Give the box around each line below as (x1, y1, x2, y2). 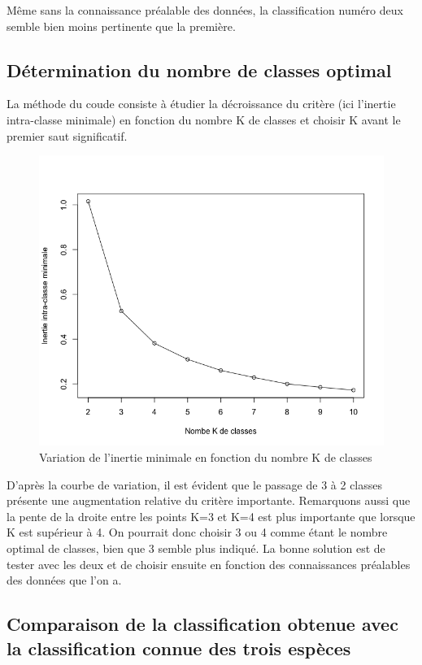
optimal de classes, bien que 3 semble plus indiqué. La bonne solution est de (7, 539, 385, 556)
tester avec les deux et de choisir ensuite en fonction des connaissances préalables (7, 555, 411, 572)
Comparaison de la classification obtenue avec (7, 611, 398, 637)
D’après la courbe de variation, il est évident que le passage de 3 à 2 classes (7, 476, 382, 493)
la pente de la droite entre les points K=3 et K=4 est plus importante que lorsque (7, 507, 415, 524)
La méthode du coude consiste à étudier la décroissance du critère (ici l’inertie (7, 95, 396, 112)
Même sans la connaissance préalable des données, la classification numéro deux (7, 2, 403, 18)
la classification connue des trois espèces (7, 635, 351, 660)
